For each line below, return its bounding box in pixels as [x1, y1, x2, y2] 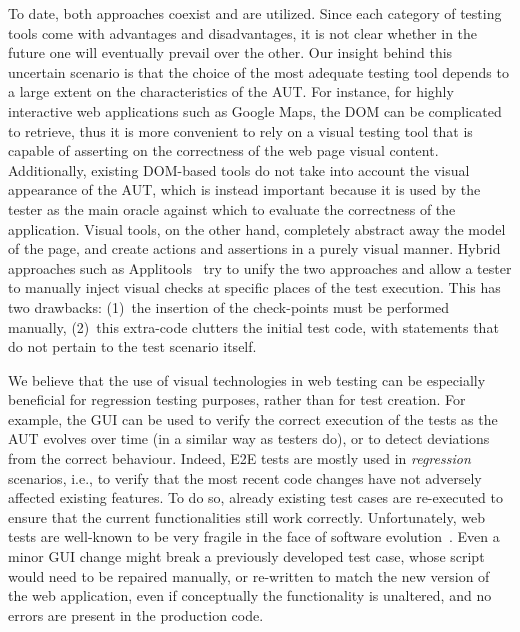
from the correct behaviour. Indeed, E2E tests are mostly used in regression [8, 448, 471, 469]
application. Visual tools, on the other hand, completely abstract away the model [8, 218, 506, 239]
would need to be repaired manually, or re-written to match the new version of [8, 565, 490, 586]
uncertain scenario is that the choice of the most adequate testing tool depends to [8, 61, 509, 82]
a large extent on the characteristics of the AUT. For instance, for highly [8, 81, 454, 102]
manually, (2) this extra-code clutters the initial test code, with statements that [8, 316, 499, 337]
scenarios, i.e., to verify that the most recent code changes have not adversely [8, 467, 482, 488]
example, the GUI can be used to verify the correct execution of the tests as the [8, 408, 498, 429]
